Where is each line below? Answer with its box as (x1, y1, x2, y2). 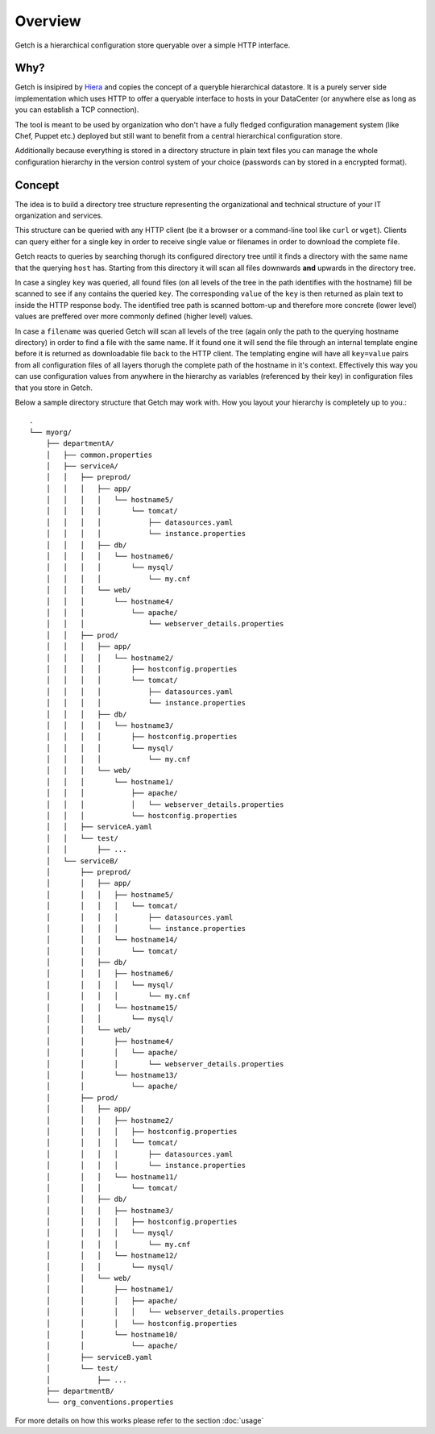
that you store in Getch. (14, 383, 93, 393)
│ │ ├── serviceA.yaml (45, 822, 153, 832)
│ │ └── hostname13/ (45, 1070, 179, 1079)
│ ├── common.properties (45, 450, 153, 459)
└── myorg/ (29, 427, 72, 437)
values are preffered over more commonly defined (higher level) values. (14, 311, 254, 322)
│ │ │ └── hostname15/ (45, 1003, 179, 1012)
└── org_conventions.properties (45, 1398, 174, 1407)
